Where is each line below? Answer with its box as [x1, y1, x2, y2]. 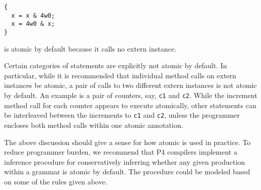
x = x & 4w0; [11, 12, 55, 19]
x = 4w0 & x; [11, 20, 55, 28]
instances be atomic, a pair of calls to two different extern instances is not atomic [4, 80, 257, 90]
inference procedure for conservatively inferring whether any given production [4, 156, 245, 167]
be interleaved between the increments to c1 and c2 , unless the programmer [4, 110, 240, 120]
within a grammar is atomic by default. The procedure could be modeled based [4, 166, 250, 177]
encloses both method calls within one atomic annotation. [4, 119, 183, 130]
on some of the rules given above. [4, 176, 107, 186]
